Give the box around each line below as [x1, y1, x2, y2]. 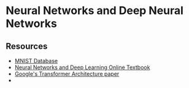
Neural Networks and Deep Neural [6, 4, 183, 18]
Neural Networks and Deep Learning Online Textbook [14, 64, 150, 71]
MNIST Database [14, 57, 58, 64]
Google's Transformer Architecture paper [14, 70, 120, 77]
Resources [6, 41, 48, 51]
